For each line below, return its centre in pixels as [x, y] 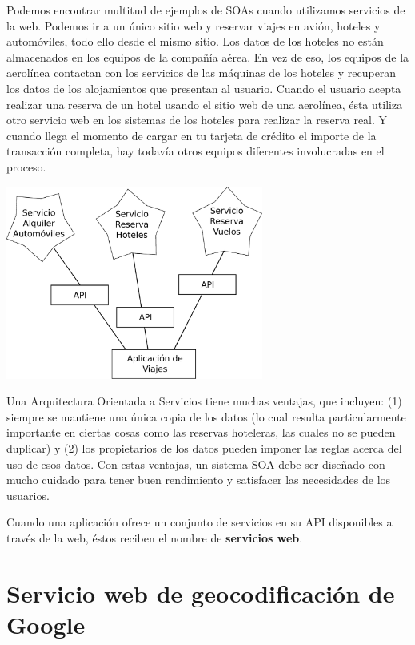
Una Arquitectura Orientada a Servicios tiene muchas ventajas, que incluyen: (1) [204, 401]
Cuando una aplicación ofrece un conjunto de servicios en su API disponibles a [200, 522]
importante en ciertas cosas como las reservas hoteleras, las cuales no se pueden [201, 432]
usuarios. [28, 495]
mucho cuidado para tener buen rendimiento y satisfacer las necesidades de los [199, 480]
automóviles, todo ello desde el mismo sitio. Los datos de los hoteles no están [195, 41]
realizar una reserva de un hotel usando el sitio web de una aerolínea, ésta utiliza [205, 104]
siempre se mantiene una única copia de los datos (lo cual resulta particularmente [206, 416]
